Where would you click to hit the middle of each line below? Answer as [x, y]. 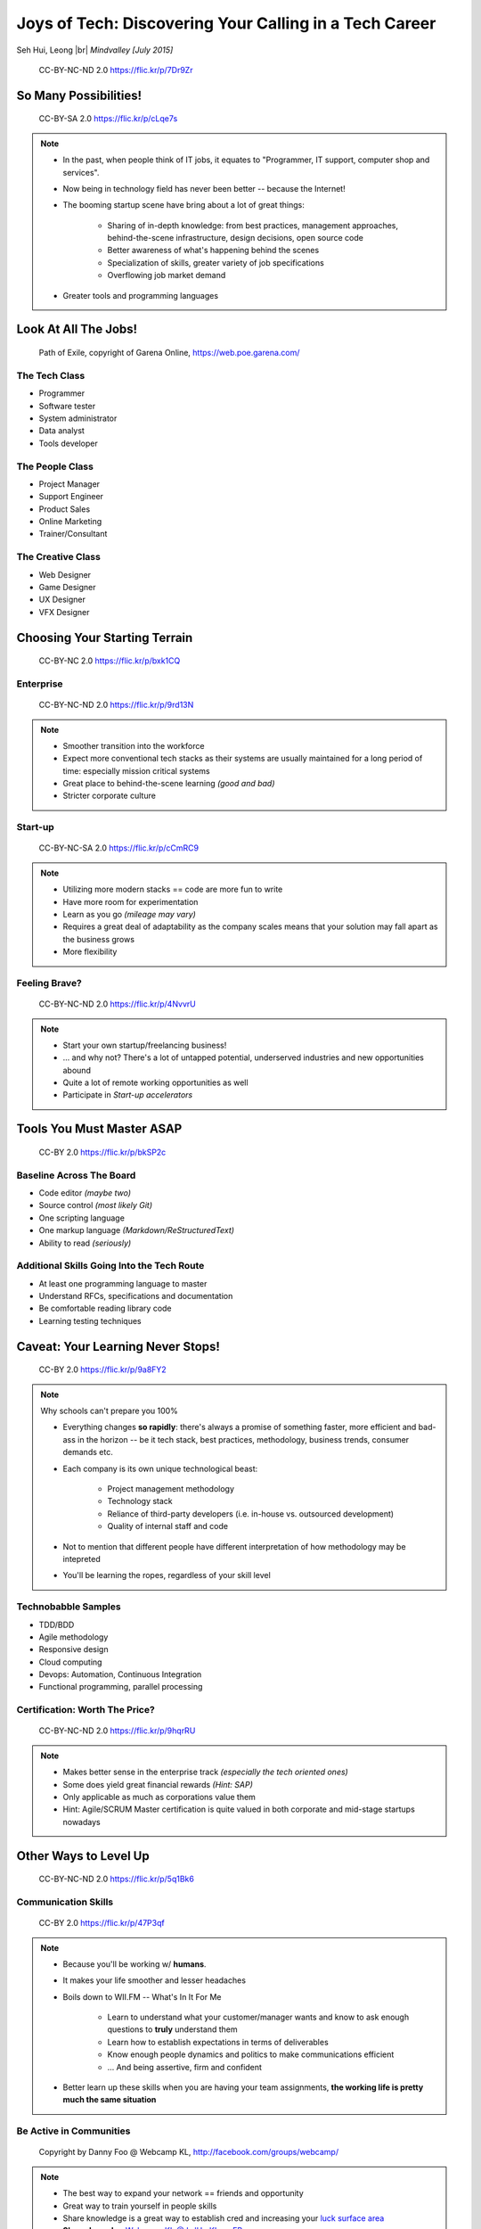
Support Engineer [71, 497]
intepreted [82, 1559]
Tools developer [68, 443]
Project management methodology [171, 1489]
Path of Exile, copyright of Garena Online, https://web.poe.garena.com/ [169, 353]
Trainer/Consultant [73, 534]
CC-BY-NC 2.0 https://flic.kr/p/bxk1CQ [110, 661]
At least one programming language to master [123, 1283]
